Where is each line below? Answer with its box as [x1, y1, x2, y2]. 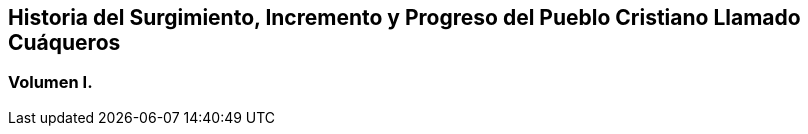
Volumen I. [8, 72, 93, 93]
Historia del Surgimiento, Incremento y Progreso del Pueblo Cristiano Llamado [8, 5, 801, 30]
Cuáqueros [8, 30, 121, 55]
